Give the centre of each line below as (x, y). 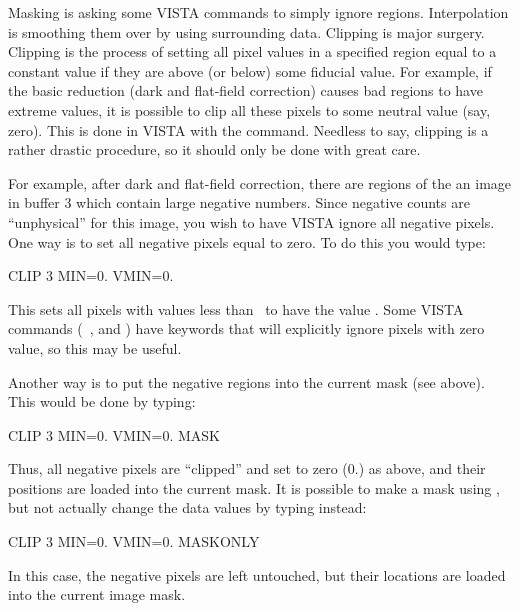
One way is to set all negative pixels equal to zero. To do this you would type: (247, 241)
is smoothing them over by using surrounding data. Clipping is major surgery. (246, 31)
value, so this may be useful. (95, 347)
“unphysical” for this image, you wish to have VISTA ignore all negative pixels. (251, 221)
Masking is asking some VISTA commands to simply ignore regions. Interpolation (258, 12)
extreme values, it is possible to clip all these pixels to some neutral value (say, (249, 109)
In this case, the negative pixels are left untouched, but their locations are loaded (257, 574)
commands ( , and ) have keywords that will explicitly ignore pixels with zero (246, 328)
